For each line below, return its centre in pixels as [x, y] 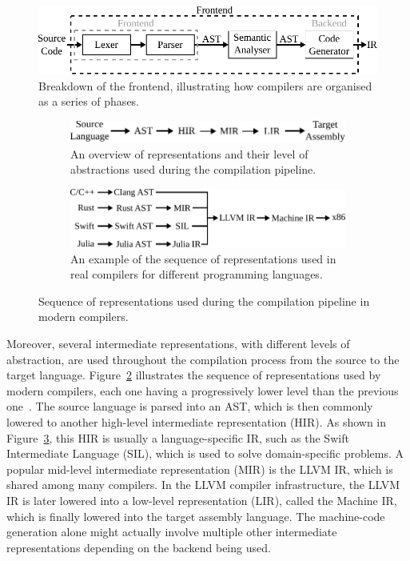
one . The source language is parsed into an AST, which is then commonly [190, 406]
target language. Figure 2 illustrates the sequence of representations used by [194, 375]
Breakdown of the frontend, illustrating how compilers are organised [205, 85]
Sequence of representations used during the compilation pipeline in [204, 301]
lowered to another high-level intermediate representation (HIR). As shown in [197, 421]
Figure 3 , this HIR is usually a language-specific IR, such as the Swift [178, 437]
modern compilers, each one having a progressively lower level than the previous [203, 390]
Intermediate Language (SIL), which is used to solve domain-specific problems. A [205, 453]
